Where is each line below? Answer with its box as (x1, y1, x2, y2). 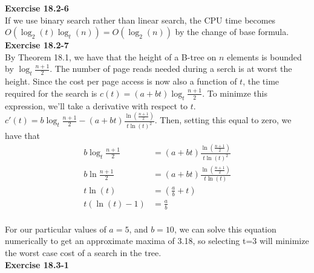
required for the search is (5, 86, 97, 99)
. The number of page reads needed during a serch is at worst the (50, 62, 292, 75)
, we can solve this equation (174, 222, 276, 235)
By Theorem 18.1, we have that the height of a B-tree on (5, 50, 217, 63)
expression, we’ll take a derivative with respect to (5, 99, 188, 112)
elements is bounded (226, 50, 302, 63)
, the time (243, 75, 280, 88)
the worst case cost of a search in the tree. (5, 246, 162, 259)
